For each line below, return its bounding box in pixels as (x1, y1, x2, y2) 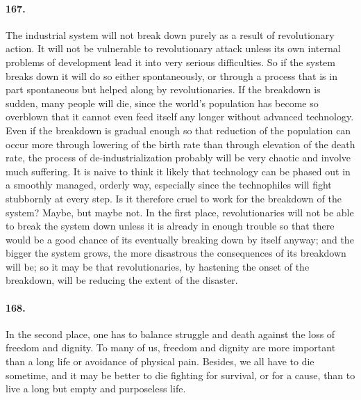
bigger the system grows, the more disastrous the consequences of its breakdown (6, 246, 346, 260)
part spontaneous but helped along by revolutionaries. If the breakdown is (6, 82, 321, 97)
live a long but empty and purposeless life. (6, 381, 186, 396)
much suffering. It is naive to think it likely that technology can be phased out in (6, 163, 351, 178)
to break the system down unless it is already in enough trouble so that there (6, 218, 335, 233)
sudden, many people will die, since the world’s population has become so (6, 95, 319, 110)
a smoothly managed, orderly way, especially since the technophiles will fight (6, 177, 332, 192)
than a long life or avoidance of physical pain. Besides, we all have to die (6, 354, 314, 369)
